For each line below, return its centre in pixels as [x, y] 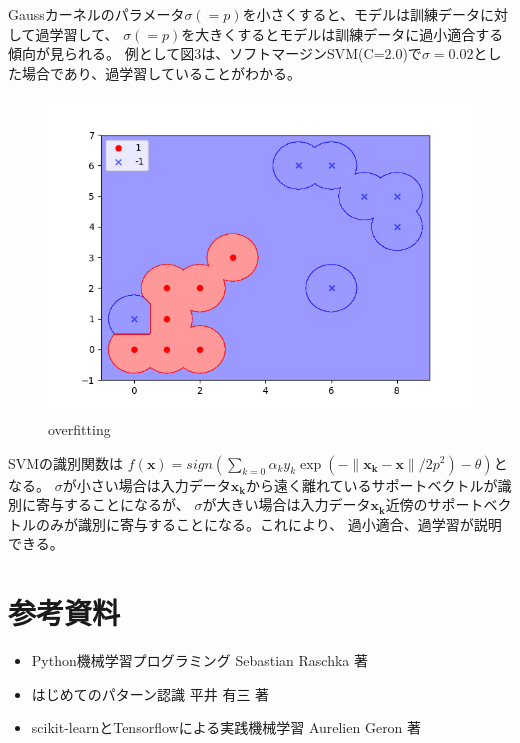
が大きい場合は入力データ [286, 504]
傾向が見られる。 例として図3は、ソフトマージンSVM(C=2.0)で [215, 53]
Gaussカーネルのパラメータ [96, 14]
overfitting [79, 428]
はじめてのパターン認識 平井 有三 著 [150, 693]
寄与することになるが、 [112, 504]
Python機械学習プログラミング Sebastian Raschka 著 [199, 660]
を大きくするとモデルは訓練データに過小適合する [342, 33]
